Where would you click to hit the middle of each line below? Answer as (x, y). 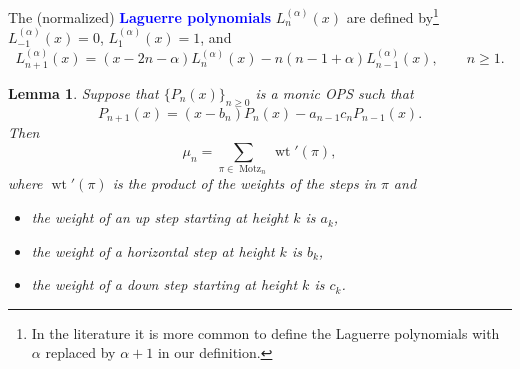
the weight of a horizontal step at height (153, 250)
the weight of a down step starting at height (164, 284)
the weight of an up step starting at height (160, 217)
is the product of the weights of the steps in (244, 183)
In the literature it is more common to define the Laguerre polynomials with (265, 332)
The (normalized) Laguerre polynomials (140, 16)
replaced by (80, 352)
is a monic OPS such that (334, 92)
